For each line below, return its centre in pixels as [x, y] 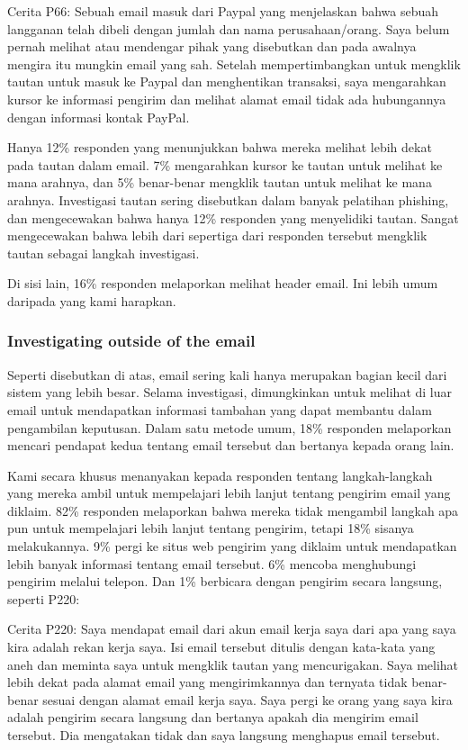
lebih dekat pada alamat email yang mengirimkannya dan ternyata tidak [207, 682]
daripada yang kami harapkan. [92, 300]
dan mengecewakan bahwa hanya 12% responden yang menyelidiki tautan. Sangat [233, 217]
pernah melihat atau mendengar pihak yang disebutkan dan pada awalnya [212, 46]
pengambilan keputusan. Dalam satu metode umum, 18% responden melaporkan [229, 427]
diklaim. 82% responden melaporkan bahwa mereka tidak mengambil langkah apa [233, 510]
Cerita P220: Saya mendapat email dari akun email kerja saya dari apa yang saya [232, 629]
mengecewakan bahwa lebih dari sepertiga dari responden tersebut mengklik [217, 235]
